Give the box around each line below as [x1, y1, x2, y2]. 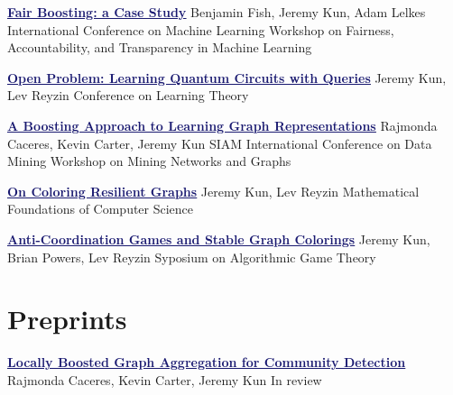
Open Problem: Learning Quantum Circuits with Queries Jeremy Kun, [7, 68, 447, 87]
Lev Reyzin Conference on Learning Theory [7, 86, 249, 105]
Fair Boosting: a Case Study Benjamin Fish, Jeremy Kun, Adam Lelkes [7, 3, 426, 21]
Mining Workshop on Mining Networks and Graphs [7, 152, 291, 170]
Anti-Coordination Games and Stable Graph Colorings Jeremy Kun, [7, 229, 430, 248]
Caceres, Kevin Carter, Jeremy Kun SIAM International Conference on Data [7, 133, 432, 152]
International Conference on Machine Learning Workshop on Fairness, [7, 20, 394, 39]
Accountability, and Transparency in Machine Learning [7, 38, 312, 57]
